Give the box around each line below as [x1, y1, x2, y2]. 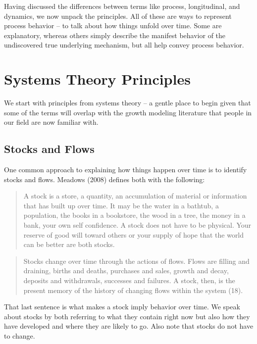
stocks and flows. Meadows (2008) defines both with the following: [4, 174, 205, 184]
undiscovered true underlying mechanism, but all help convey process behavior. [4, 40, 244, 50]
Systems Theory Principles [4, 69, 191, 89]
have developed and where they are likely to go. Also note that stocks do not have [4, 321, 254, 331]
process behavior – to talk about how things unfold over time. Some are [4, 20, 222, 31]
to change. [4, 330, 35, 341]
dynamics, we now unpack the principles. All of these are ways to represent [4, 10, 232, 21]
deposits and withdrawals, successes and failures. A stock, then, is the [23, 275, 235, 286]
